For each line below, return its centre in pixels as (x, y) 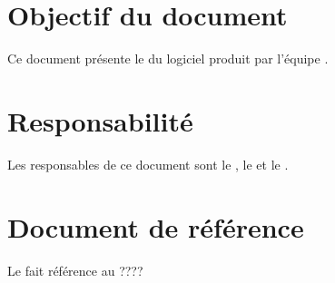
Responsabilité (100, 120)
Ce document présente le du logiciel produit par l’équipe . (168, 59)
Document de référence (156, 226)
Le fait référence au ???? (75, 270)
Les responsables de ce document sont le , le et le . (148, 164)
